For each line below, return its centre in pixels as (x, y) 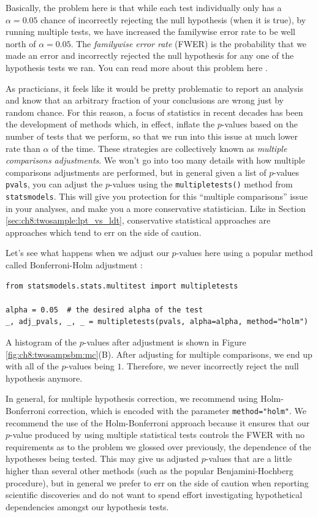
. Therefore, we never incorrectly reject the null (210, 366)
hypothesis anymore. (44, 378)
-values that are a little (249, 459)
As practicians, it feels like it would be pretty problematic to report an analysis (154, 88)
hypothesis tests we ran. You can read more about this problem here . (137, 67)
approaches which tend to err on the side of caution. (104, 232)
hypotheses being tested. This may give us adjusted (102, 459)
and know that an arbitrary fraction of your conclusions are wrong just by (145, 100)
